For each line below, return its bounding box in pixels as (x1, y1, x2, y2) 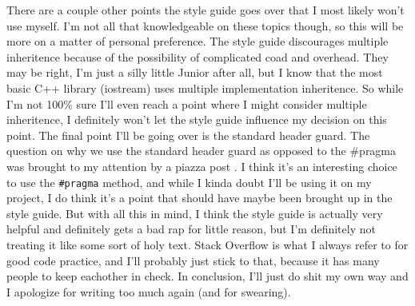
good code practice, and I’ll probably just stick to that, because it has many (6, 252, 380, 268)
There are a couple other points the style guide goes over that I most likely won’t (6, 2, 405, 18)
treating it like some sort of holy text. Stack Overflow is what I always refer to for (6, 236, 409, 252)
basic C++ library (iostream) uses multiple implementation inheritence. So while (6, 79, 404, 96)
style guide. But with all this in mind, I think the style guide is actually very (6, 205, 383, 221)
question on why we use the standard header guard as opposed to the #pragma (6, 142, 397, 159)
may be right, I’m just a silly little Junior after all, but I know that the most (6, 64, 383, 81)
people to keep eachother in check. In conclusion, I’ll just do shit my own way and (6, 268, 409, 284)
